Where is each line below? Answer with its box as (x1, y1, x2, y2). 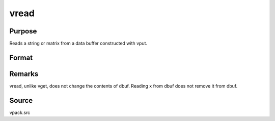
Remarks (9, 69, 39, 78)
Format (9, 53, 33, 62)
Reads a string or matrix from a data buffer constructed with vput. (9, 41, 148, 47)
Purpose (9, 27, 37, 35)
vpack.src (9, 109, 31, 115)
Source (9, 96, 33, 105)
